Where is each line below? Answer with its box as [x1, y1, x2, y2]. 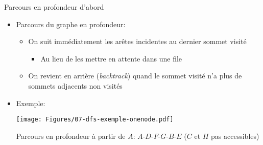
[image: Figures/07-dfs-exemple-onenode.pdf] [16, 116, 174, 123]
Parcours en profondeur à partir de [16, 130, 126, 141]
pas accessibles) [211, 130, 259, 141]
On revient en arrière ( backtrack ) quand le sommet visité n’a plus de [28, 70, 242, 81]
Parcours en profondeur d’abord [4, 2, 104, 12]
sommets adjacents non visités [28, 80, 123, 91]
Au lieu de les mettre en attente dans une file [40, 53, 182, 64]
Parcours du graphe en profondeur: [16, 18, 126, 29]
